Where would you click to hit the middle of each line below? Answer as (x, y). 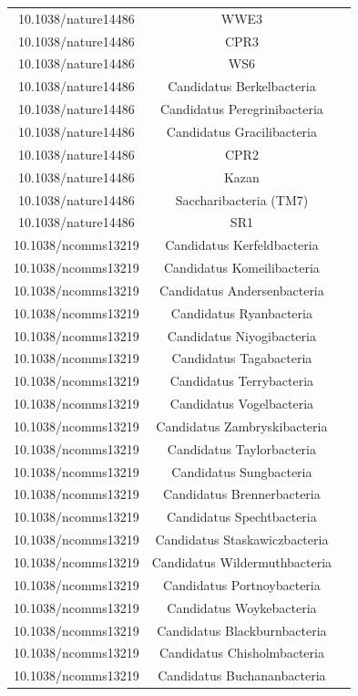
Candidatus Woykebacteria (242, 607)
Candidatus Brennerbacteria (242, 494)
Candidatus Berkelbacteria (242, 86)
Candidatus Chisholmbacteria (241, 653)
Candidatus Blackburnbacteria (242, 630)
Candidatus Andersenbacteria (242, 290)
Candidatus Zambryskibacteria (242, 426)
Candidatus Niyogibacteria (241, 335)
